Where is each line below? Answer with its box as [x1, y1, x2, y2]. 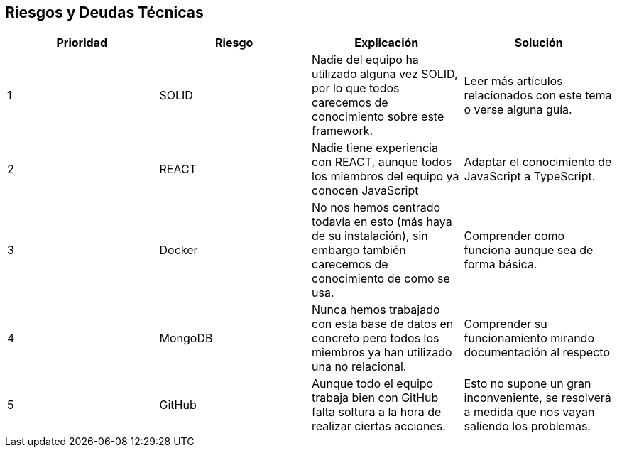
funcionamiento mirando [464, 331, 594, 346]
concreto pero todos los [312, 331, 439, 346]
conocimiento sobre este [312, 109, 444, 124]
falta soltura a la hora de [312, 405, 442, 420]
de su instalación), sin [312, 229, 428, 244]
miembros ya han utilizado [312, 345, 452, 360]
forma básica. [464, 257, 537, 272]
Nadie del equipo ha [312, 53, 419, 67]
